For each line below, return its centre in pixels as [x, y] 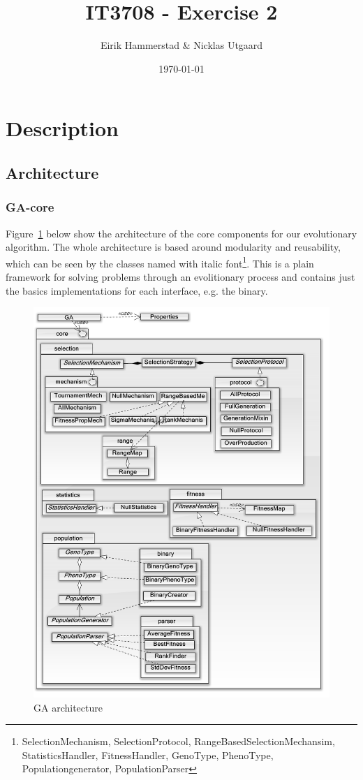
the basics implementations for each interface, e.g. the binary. [137, 290]
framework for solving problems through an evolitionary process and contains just [180, 276]
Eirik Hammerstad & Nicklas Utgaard [181, 45]
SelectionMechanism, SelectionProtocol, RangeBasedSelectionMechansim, [178, 741]
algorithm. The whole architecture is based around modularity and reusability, [173, 247]
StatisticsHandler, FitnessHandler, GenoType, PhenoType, [148, 755]
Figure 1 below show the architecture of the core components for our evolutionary [181, 233]
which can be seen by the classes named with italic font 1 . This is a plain [160, 262]
